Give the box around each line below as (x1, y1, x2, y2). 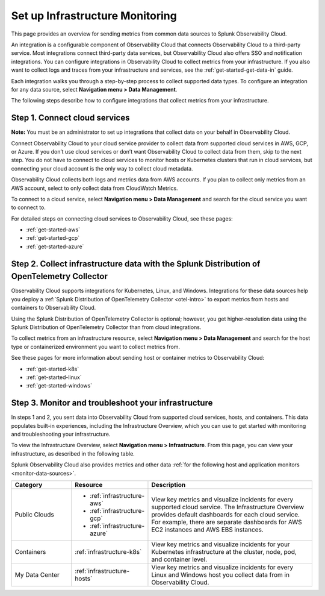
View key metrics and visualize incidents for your (151, 540, 290, 548)
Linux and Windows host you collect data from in (151, 570, 290, 579)
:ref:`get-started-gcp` (26, 234, 80, 242)
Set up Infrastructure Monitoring (11, 9, 177, 22)
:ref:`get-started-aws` (26, 226, 81, 233)
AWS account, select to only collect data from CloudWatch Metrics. (11, 184, 178, 192)
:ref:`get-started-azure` (26, 243, 84, 250)
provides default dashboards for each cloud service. (151, 510, 300, 518)
